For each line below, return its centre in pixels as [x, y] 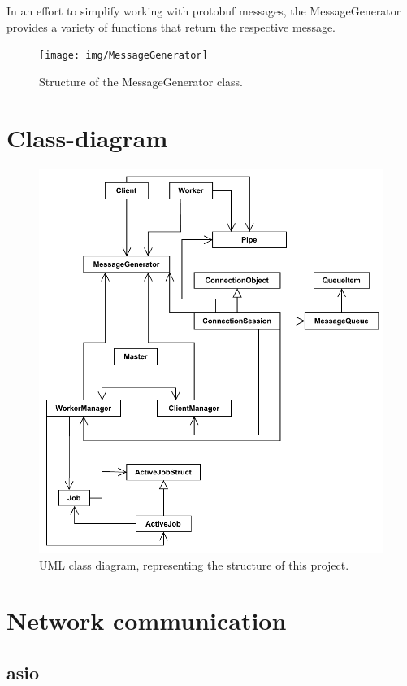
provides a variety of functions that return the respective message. [171, 26]
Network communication [147, 620]
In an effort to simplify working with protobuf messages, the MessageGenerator [204, 11]
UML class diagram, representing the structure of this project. [194, 564]
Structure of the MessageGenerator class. [141, 81]
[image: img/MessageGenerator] [123, 56]
